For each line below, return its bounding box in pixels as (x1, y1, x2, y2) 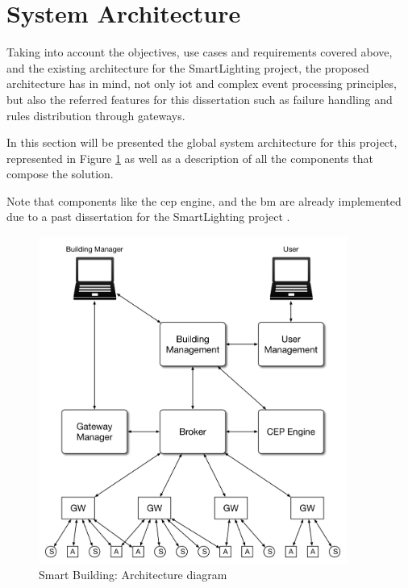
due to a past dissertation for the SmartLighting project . (6, 208, 290, 225)
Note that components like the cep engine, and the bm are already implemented (6, 192, 402, 209)
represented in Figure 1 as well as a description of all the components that (6, 149, 373, 166)
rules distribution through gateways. (6, 106, 185, 123)
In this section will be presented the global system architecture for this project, (6, 134, 398, 151)
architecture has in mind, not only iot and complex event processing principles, (6, 75, 397, 92)
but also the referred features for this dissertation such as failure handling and (6, 90, 393, 107)
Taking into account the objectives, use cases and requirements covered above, (6, 44, 393, 60)
